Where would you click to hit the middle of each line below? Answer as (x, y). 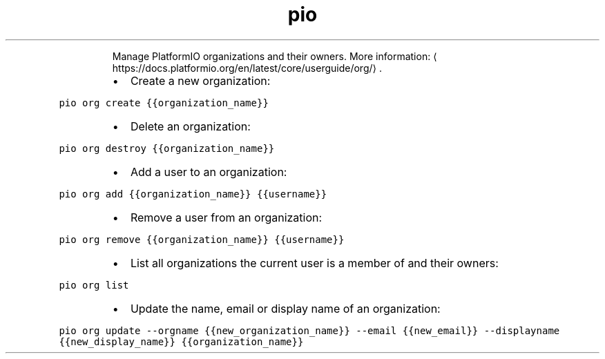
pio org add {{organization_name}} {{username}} (193, 194)
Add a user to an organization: (209, 172)
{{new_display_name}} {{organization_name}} (181, 341)
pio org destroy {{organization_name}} (167, 148)
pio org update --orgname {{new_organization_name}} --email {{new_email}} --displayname (309, 330)
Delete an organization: (190, 126)
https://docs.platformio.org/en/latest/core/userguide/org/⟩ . (247, 68)
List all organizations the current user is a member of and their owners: (314, 263)
